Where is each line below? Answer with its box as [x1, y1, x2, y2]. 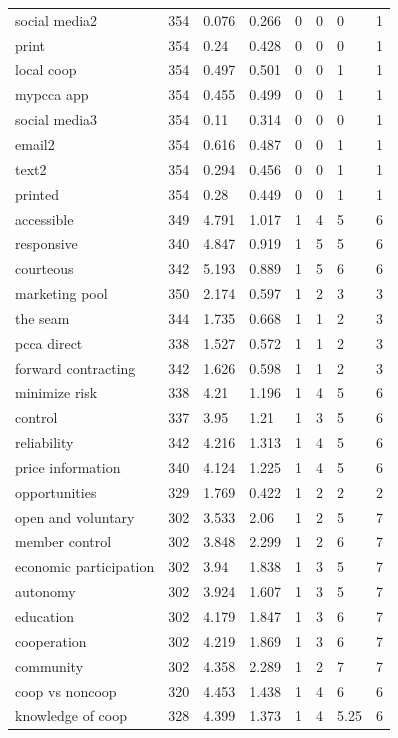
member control [15, 531, 112, 552]
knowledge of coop [15, 705, 127, 726]
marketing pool [15, 283, 108, 304]
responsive [15, 233, 78, 254]
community [15, 655, 84, 676]
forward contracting [15, 357, 136, 378]
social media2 [15, 9, 98, 30]
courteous [15, 258, 74, 279]
